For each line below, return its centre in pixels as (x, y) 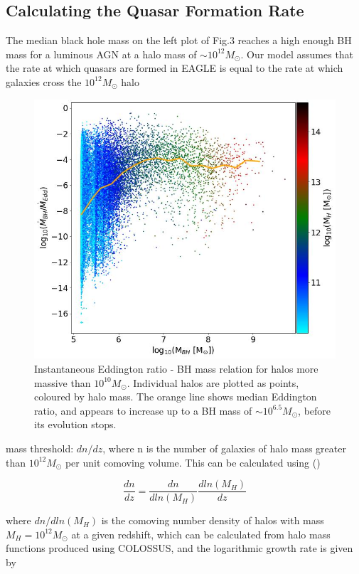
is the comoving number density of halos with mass (213, 520)
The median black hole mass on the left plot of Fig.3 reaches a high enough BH (179, 40)
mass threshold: (40, 448)
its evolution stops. (75, 424)
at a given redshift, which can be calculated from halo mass (201, 534)
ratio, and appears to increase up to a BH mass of (143, 410)
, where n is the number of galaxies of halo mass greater (224, 448)
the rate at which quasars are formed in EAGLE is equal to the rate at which (175, 68)
